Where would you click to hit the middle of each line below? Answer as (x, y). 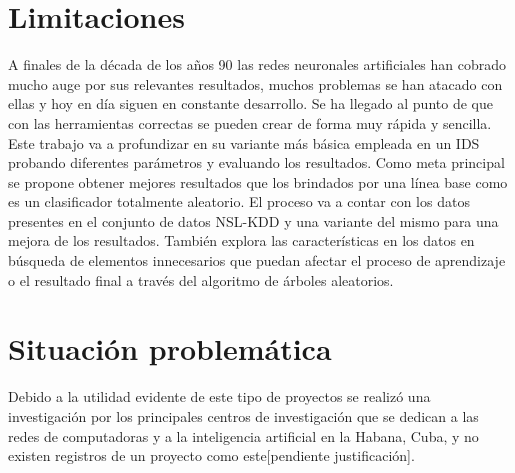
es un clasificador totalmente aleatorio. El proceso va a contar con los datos (239, 201)
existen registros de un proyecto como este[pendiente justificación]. (211, 455)
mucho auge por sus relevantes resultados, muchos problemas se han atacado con (255, 83)
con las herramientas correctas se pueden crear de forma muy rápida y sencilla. (250, 122)
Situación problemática (170, 348)
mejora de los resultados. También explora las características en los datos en (241, 240)
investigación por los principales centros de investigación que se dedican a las (243, 415)
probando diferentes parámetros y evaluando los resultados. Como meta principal (256, 162)
